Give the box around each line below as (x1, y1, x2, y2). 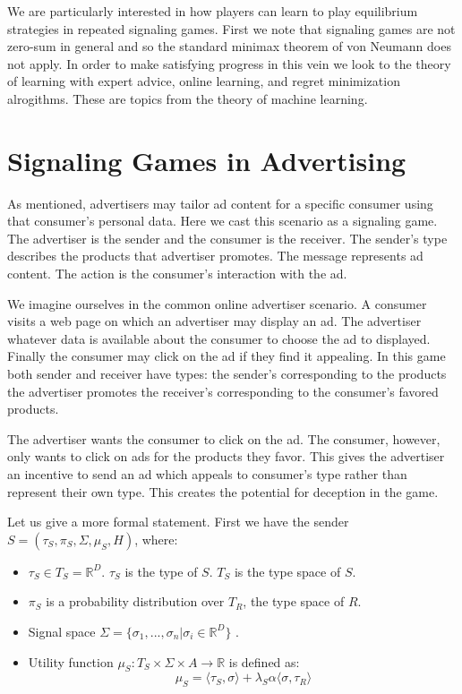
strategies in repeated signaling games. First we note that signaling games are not (7, 19, 456, 38)
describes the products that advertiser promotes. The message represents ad (7, 246, 423, 265)
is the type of (124, 561, 198, 580)
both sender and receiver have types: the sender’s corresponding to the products (7, 364, 447, 383)
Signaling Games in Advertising (7, 141, 406, 178)
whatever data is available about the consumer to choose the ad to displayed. (7, 329, 431, 347)
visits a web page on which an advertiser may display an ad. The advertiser (7, 312, 422, 330)
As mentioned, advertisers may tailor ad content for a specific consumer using (7, 193, 433, 212)
